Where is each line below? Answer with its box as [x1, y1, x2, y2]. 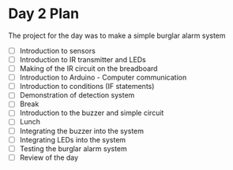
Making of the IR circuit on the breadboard [19, 64, 158, 73]
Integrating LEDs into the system [19, 135, 126, 144]
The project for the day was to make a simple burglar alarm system [8, 31, 227, 40]
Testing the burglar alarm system [19, 143, 128, 153]
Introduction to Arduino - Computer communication [19, 72, 187, 83]
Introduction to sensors [19, 46, 96, 55]
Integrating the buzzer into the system [19, 126, 145, 135]
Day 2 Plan [8, 5, 80, 23]
